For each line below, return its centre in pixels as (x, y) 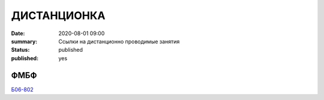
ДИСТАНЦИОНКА (58, 15)
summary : (24, 41)
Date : (18, 33)
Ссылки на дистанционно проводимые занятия (119, 41)
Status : (20, 50)
